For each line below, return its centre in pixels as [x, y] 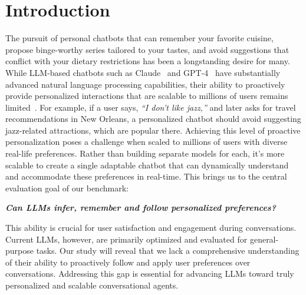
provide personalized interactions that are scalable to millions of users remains [147, 96]
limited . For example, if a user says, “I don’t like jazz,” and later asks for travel [151, 107]
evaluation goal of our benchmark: [67, 188]
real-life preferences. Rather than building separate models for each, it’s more [145, 153]
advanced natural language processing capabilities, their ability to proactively [145, 84]
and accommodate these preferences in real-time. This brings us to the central [146, 176]
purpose [19, 251]
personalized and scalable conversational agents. [92, 285]
